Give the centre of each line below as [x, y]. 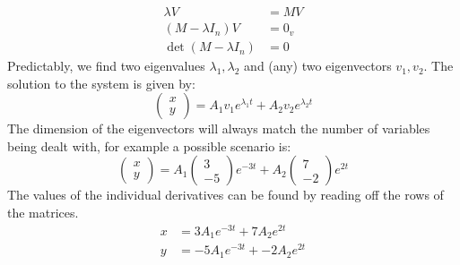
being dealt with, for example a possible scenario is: [149, 145]
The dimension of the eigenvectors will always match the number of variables [219, 128]
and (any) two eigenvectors [318, 66]
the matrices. [43, 213]
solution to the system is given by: [101, 83]
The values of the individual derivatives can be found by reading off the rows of [226, 195]
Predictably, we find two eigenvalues [106, 66]
